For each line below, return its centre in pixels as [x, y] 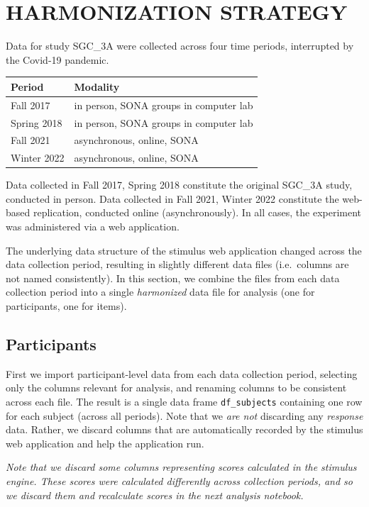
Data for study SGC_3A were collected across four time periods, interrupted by [180, 46]
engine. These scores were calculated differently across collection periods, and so [180, 481]
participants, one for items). [66, 306]
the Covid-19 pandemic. [57, 59]
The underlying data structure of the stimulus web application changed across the [184, 250]
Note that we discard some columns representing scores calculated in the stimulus [181, 467]
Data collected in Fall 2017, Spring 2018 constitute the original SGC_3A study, [179, 185]
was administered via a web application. [93, 227]
